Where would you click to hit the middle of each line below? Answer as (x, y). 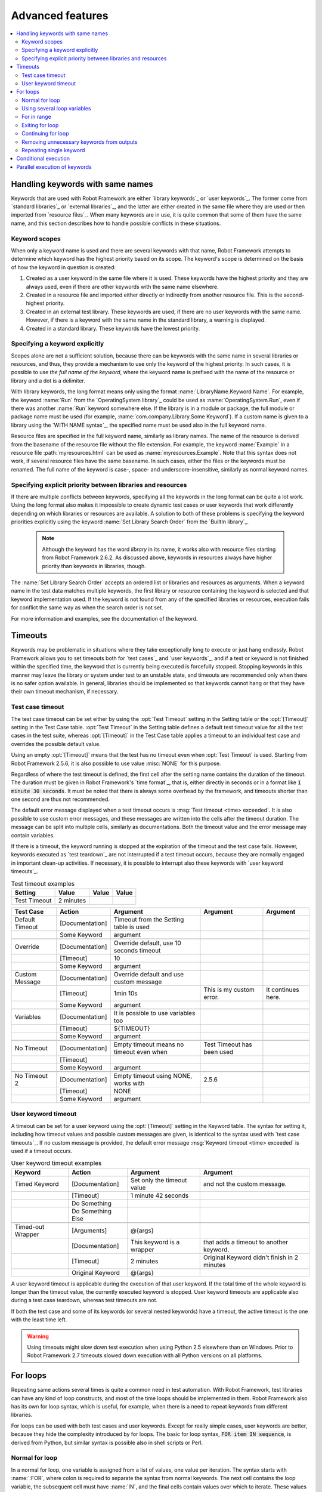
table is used (132, 927)
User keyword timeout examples (56, 1163)
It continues (283, 989)
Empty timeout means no (149, 1044)
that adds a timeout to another (246, 1242)
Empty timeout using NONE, (153, 1075)
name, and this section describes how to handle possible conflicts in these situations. (116, 223)
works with (129, 1083)
